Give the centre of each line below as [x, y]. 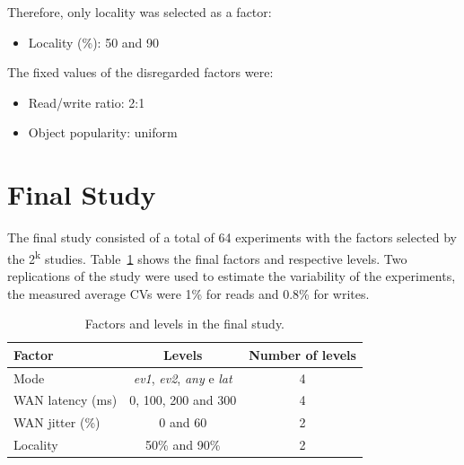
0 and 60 [183, 422]
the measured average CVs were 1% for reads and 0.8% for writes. [188, 293]
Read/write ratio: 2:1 [87, 102]
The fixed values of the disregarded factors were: [140, 72]
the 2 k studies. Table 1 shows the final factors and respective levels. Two [207, 257]
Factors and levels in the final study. [185, 324]
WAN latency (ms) [66, 400]
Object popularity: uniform [103, 132]
